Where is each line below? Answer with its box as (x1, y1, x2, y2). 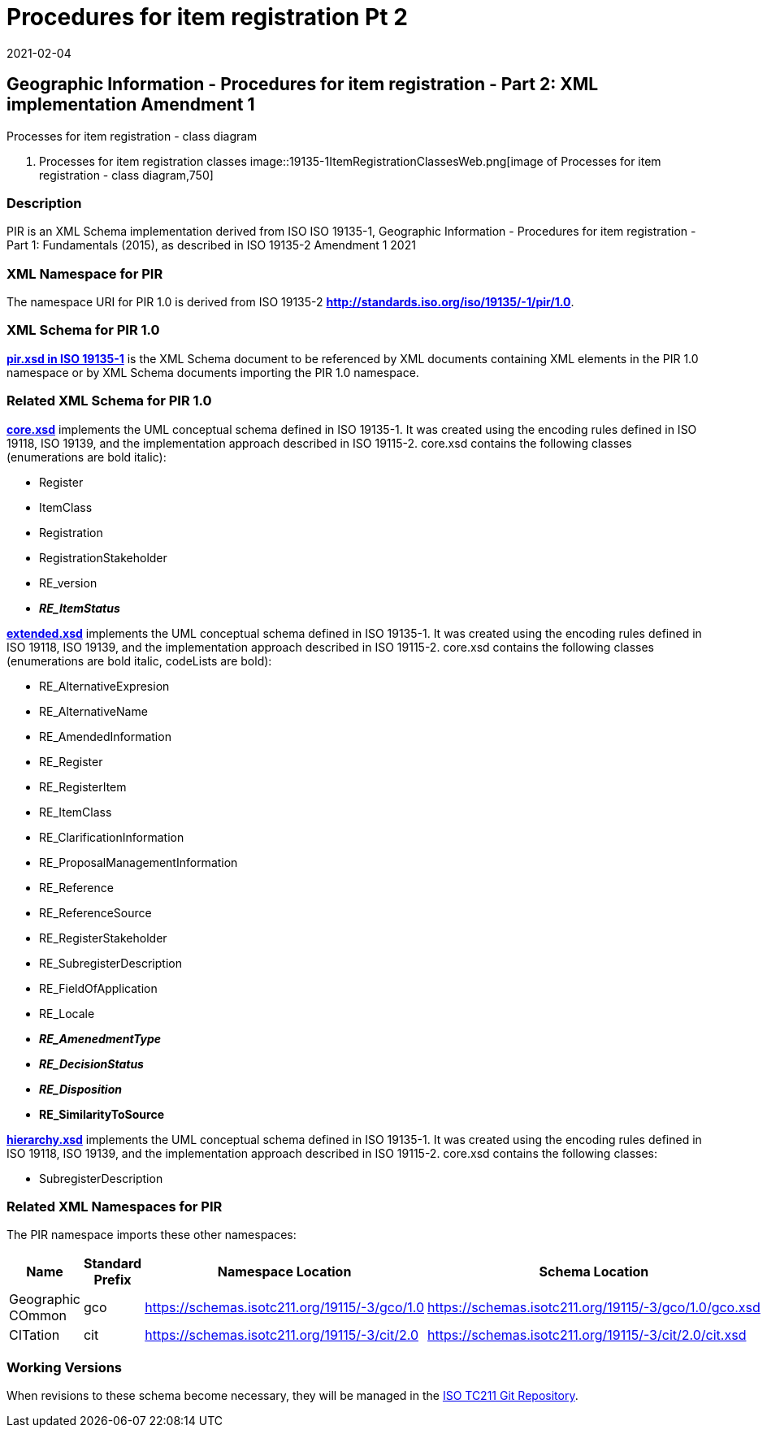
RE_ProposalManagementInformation (39, 855, 238, 869)
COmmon (9, 1307, 67, 1324)
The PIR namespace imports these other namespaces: (6, 1228, 297, 1242)
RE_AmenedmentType (39, 1031, 162, 1046)
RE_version (39, 575, 97, 590)
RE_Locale (39, 1006, 95, 1020)
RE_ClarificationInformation (39, 830, 184, 844)
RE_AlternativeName (39, 704, 148, 718)
